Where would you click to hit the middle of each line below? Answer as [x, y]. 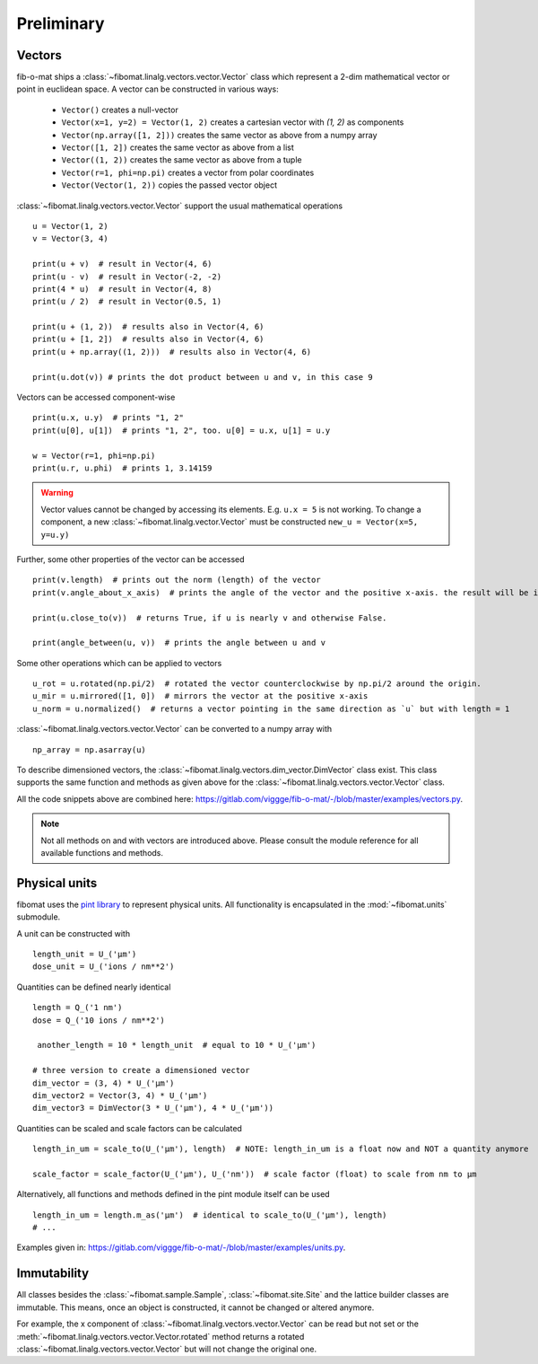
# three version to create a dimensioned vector [141, 1070]
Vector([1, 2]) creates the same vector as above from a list [178, 147]
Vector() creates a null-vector [120, 110]
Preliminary [61, 23]
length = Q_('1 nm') [78, 1008]
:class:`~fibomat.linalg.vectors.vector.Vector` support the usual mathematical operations [180, 206]
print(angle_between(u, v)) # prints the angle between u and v [179, 643]
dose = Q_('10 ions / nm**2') [99, 1020]
